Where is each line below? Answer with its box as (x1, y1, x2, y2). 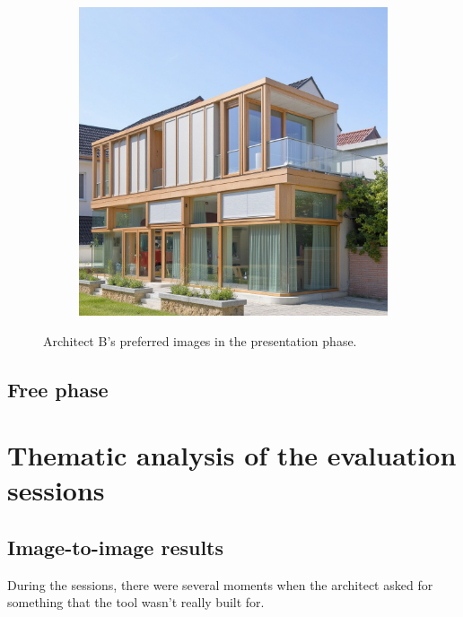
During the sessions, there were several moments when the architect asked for (7, 575, 433, 594)
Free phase (7, 375, 109, 403)
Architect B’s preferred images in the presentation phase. (43, 331, 357, 350)
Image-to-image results (7, 533, 224, 561)
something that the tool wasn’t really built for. (7, 593, 265, 612)
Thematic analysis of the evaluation (7, 437, 457, 474)
